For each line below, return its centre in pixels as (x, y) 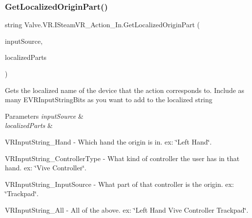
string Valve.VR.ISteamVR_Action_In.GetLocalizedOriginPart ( (102, 25)
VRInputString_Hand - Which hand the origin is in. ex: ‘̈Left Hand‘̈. (108, 141)
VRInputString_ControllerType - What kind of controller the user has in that (122, 158)
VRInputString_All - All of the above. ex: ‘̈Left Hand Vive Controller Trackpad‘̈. (127, 209)
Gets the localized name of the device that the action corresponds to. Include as (125, 90)
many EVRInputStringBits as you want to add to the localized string (109, 100)
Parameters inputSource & (44, 116)
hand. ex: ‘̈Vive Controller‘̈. (46, 168)
